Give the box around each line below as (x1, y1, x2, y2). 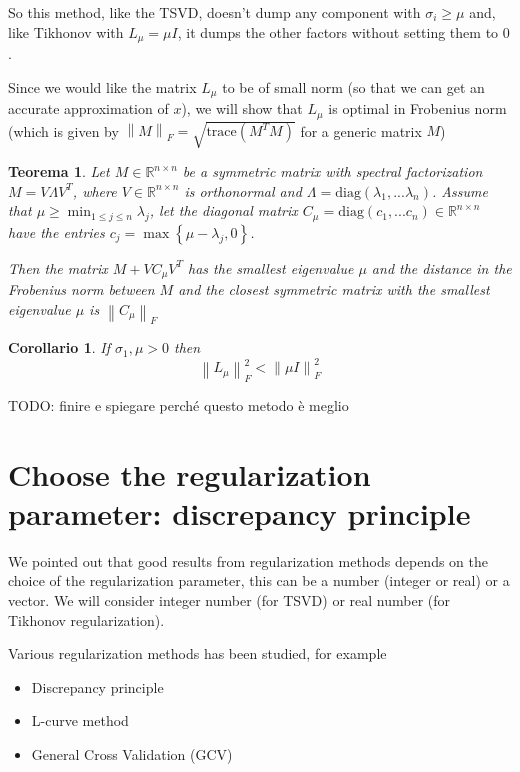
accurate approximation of (8, 98, 169, 119)
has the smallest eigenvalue (188, 257, 354, 278)
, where (72, 180, 117, 201)
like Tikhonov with (8, 21, 124, 42)
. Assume (432, 180, 488, 201)
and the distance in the (371, 257, 512, 278)
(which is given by (8, 120, 119, 141)
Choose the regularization (8, 453, 371, 494)
